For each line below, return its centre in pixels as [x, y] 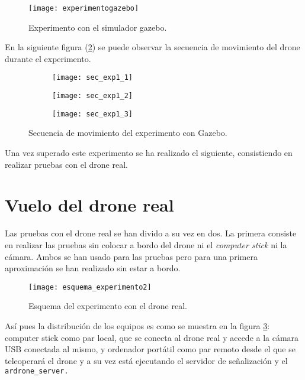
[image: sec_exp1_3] [93, 114]
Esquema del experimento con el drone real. [108, 306]
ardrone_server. [37, 371]
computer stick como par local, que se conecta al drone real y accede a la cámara [152, 337]
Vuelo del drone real [89, 205]
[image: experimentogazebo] [84, 8]
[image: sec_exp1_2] [93, 96]
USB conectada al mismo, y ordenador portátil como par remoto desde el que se [150, 349]
